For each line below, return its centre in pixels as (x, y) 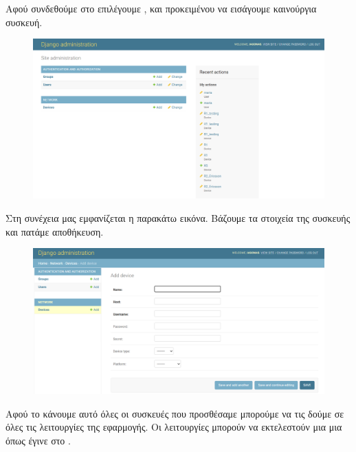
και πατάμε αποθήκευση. (55, 231)
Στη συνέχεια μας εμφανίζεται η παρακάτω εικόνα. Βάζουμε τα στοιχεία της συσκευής (178, 218)
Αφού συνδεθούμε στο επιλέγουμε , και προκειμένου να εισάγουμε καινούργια (161, 8)
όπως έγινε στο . (38, 441)
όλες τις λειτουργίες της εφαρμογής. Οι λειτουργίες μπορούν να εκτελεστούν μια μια (174, 427)
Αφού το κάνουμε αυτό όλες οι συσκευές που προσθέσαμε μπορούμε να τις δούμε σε (175, 413)
